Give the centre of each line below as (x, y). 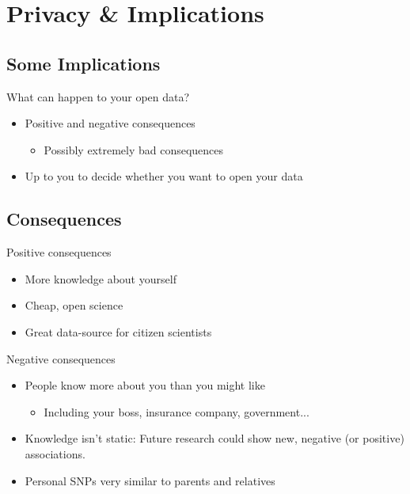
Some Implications (84, 63)
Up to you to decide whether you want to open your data (164, 176)
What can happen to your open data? (98, 96)
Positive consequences (59, 252)
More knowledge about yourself (101, 278)
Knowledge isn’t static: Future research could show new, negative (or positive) (214, 438)
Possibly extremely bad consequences (134, 149)
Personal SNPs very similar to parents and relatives (150, 480)
